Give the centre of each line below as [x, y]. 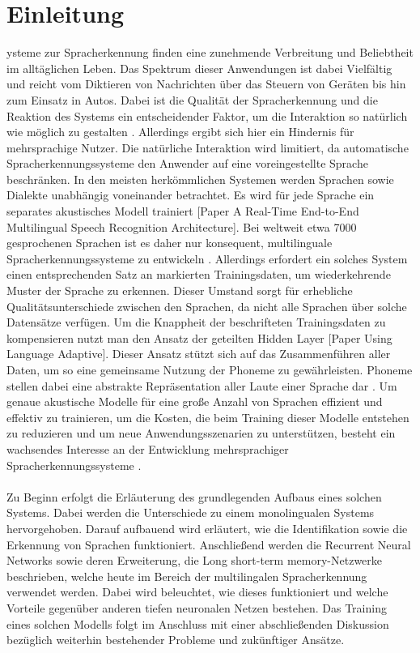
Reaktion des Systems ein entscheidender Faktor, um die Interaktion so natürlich [207, 115]
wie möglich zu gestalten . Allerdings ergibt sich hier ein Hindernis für [180, 132]
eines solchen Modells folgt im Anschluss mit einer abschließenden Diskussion [198, 623]
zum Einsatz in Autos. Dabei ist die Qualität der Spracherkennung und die [192, 99]
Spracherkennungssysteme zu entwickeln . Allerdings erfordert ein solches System [207, 258]
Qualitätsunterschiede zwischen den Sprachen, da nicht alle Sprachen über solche [207, 306]
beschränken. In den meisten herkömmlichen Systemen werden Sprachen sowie [200, 179]
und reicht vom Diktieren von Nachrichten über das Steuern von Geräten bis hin [206, 84]
